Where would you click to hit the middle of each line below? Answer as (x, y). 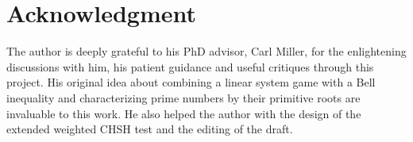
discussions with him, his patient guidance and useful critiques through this (190, 66)
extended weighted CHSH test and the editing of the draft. (150, 129)
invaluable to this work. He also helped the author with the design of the (184, 113)
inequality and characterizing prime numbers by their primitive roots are (183, 97)
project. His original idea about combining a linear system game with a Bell (191, 82)
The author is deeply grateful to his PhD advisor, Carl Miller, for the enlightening (206, 51)
